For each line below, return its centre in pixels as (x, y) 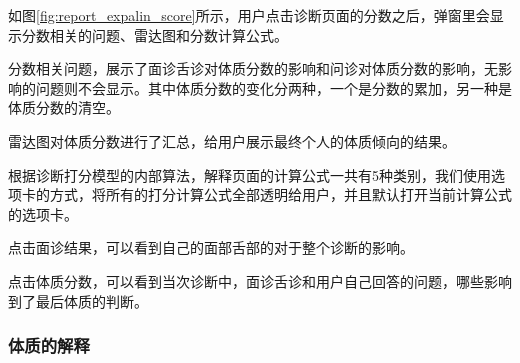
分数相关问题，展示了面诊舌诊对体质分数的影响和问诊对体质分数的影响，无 (253, 68)
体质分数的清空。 (64, 107)
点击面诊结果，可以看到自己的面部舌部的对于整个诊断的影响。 (211, 247)
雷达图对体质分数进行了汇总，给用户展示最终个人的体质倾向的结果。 (232, 140)
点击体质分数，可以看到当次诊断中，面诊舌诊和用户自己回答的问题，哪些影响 (260, 280)
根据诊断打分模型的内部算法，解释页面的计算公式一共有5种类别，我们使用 (249, 174)
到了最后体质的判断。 (78, 300)
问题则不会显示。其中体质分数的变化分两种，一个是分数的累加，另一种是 (273, 87)
